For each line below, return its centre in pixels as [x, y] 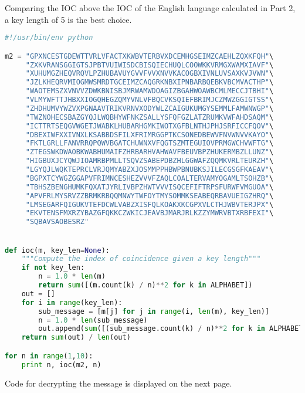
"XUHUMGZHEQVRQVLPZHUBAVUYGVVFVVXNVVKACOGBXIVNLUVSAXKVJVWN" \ [150, 74]
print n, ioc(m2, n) [61, 365]
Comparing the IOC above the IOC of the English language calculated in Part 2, [150, 8]
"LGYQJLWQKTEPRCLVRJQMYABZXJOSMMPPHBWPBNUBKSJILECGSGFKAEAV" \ [150, 170]
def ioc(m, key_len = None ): [57, 250]
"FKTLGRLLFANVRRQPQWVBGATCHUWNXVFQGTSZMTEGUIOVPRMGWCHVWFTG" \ [150, 143]
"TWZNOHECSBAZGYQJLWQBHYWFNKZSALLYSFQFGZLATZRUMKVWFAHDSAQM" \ [150, 117]
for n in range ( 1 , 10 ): [49, 356]
